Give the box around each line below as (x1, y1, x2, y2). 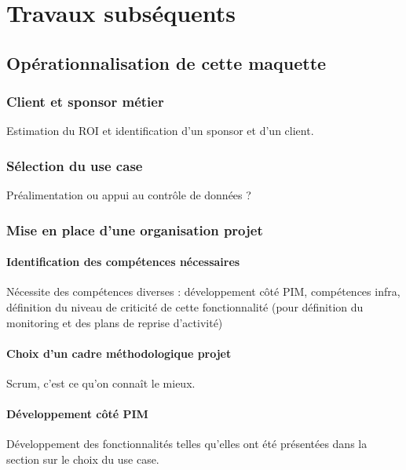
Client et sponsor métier (6, 92, 164, 111)
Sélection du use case (6, 155, 143, 175)
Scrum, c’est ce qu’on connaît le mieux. (6, 375, 196, 391)
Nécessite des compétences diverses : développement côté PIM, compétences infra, (6, 283, 401, 300)
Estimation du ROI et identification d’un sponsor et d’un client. (6, 122, 314, 139)
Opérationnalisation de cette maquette (6, 50, 327, 75)
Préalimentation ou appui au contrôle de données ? (6, 187, 251, 203)
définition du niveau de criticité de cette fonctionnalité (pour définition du (6, 299, 364, 315)
